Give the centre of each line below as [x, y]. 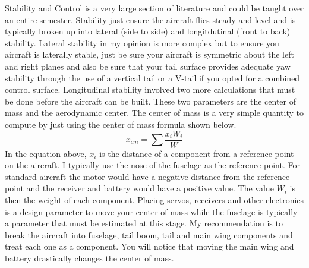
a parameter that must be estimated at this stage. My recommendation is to [144, 223]
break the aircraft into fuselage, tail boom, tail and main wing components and [149, 234]
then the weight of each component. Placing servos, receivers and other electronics [154, 199]
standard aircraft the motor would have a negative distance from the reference [147, 176]
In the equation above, [46, 153]
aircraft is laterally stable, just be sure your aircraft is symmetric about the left [149, 54]
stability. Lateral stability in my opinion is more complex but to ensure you [142, 42]
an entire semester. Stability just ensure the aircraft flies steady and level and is [150, 19]
